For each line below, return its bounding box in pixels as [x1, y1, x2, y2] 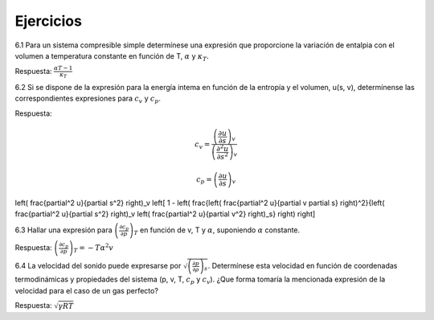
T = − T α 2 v [73, 241, 114, 254]
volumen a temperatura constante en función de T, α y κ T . [14, 51, 209, 63]
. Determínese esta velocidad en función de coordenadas [207, 261, 398, 270]
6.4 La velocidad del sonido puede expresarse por [14, 261, 182, 270]
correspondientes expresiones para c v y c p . [14, 93, 161, 105]
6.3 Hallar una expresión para [14, 225, 113, 235]
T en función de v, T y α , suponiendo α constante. [133, 225, 301, 236]
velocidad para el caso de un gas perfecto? [14, 285, 158, 295]
